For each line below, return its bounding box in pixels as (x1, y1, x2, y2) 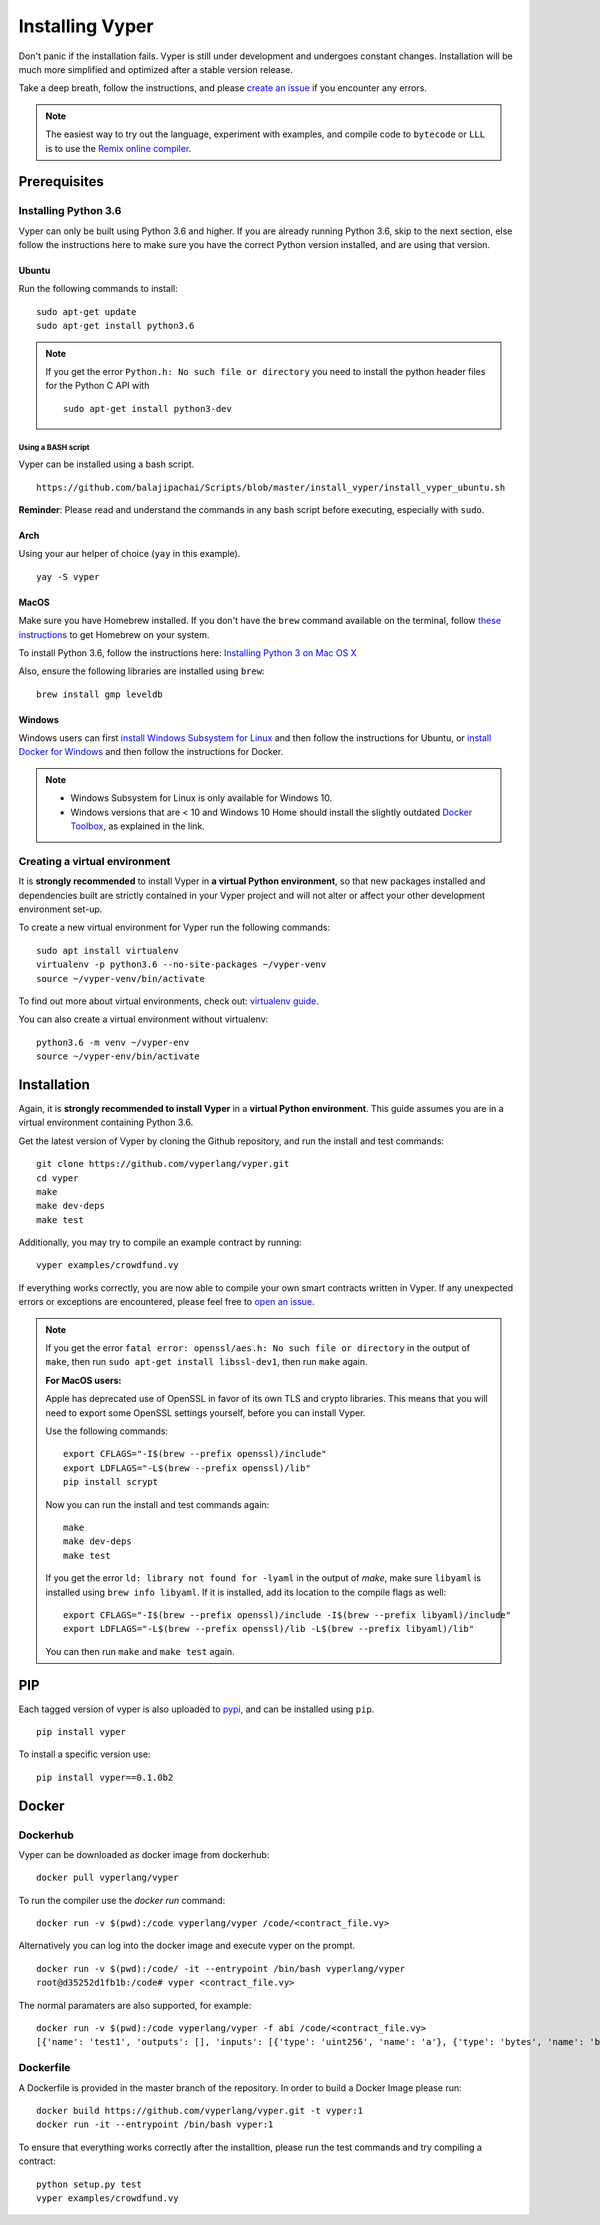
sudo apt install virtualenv (36, 945, 179, 956)
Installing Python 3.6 (18, 204, 122, 218)
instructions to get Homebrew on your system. (18, 628, 210, 640)
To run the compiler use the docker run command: (18, 1894, 226, 1906)
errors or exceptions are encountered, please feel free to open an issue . (18, 1296, 315, 1308)
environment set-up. (18, 903, 103, 915)
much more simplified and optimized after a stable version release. (18, 63, 294, 75)
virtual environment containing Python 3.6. (18, 1116, 194, 1129)
